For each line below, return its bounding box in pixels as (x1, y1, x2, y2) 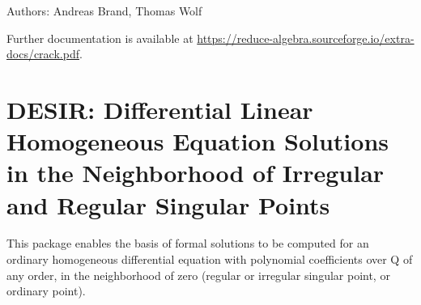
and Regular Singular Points (6, 188, 330, 221)
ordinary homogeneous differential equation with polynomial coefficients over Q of (6, 251, 413, 268)
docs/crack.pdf (6, 45, 79, 62)
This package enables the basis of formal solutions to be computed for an (6, 235, 369, 252)
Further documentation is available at (6, 29, 193, 46)
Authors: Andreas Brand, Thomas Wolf (6, 2, 202, 19)
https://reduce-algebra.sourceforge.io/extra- (197, 29, 415, 46)
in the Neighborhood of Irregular (6, 156, 385, 189)
